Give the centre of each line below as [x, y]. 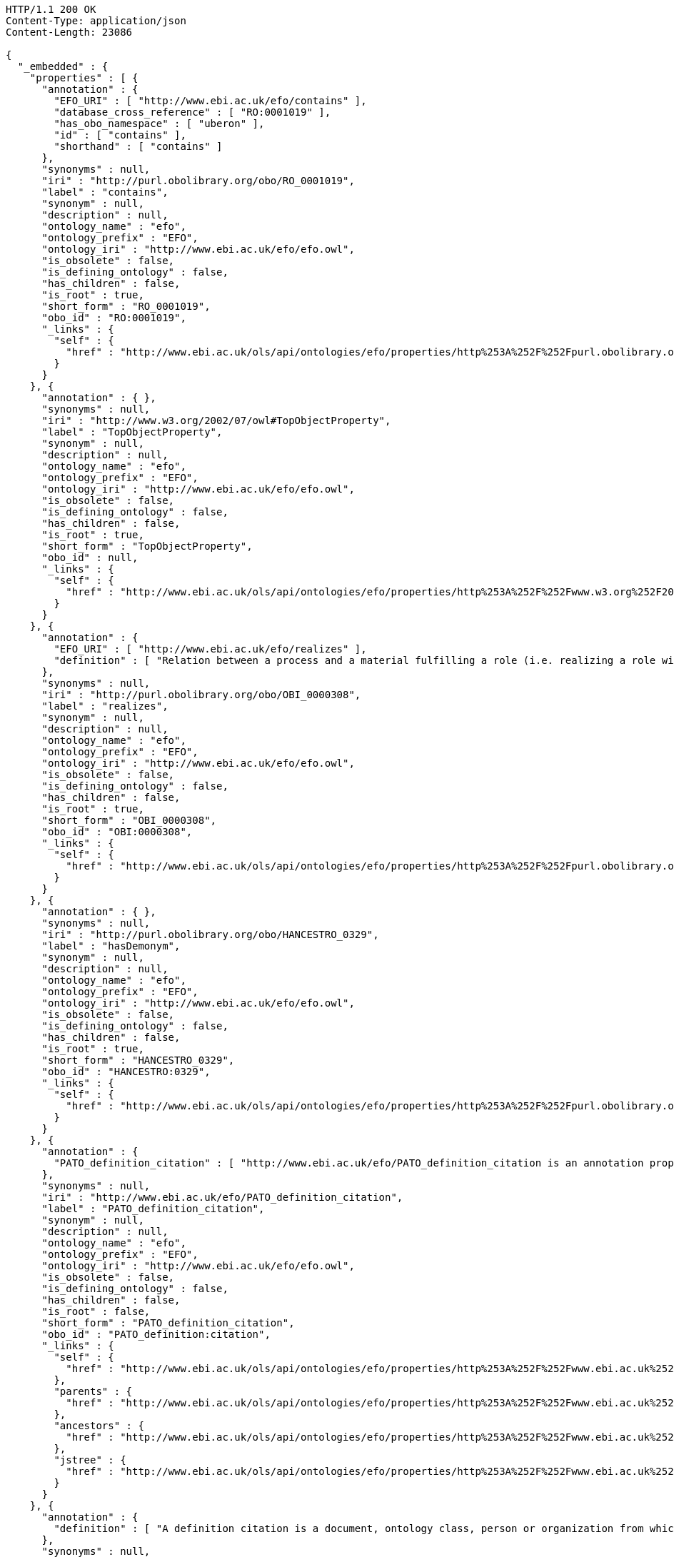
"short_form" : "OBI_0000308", [129, 820]
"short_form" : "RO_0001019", [126, 306]
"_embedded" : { [63, 66]
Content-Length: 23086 [69, 32]
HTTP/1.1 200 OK [51, 9]
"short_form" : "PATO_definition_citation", [168, 1323]
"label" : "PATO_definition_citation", [153, 1209]
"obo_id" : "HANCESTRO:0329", [126, 1072]
